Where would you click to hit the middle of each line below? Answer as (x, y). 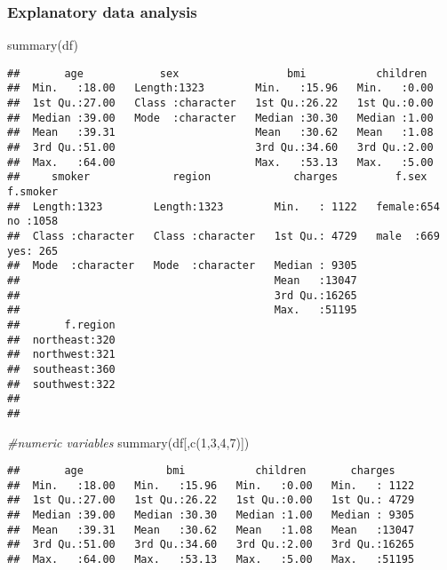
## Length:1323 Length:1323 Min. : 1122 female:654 (223, 206)
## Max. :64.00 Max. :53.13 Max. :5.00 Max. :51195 (211, 560)
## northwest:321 (61, 355)
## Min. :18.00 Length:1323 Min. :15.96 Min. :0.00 (220, 88)
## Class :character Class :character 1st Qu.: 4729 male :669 (223, 237)
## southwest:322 (61, 384)
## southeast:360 (61, 369)
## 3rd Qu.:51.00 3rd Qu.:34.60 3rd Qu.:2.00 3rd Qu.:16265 (211, 545)
